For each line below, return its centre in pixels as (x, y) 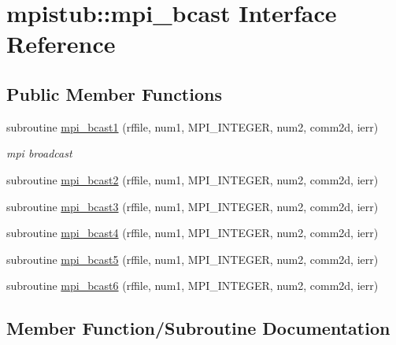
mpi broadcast (39, 153)
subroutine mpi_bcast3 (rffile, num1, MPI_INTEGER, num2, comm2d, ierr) (192, 206)
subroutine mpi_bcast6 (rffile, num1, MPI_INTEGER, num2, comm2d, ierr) (192, 286)
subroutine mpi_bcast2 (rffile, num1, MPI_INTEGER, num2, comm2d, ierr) (192, 179)
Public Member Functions (114, 93)
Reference (61, 44)
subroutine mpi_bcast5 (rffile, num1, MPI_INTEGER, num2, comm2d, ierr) (192, 259)
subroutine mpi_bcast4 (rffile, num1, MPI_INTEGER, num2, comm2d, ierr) (192, 233)
